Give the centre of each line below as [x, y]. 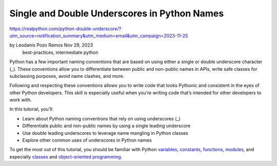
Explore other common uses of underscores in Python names [87, 140]
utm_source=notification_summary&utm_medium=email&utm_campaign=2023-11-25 [99, 35]
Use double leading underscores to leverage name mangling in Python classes [105, 133]
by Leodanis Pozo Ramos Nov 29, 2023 [51, 45]
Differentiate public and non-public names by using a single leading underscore [106, 126]
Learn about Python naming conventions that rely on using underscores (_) [101, 118]
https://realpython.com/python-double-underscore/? [65, 29]
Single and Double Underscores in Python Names [117, 13]
